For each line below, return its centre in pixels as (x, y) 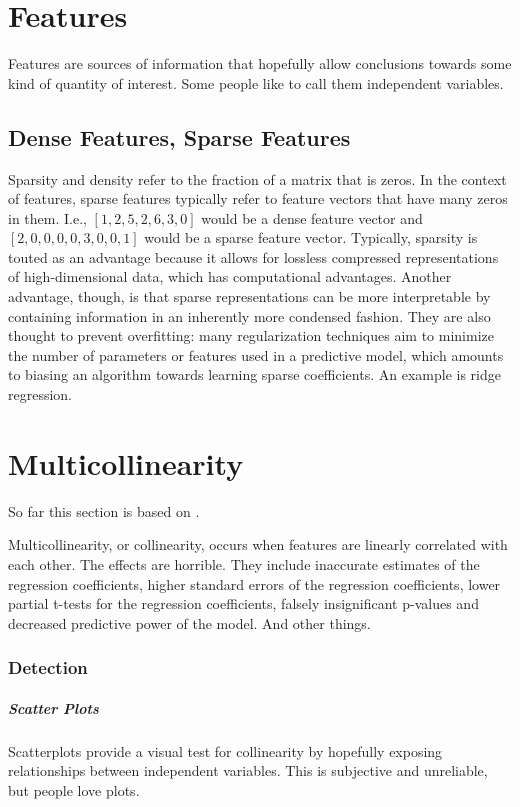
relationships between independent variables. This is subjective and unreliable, (248, 770)
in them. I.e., (47, 217)
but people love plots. (74, 789)
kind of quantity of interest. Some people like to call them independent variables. (256, 82)
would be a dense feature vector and (312, 217)
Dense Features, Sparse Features (179, 136)
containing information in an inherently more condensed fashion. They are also (249, 315)
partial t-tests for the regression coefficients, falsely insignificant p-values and (243, 603)
